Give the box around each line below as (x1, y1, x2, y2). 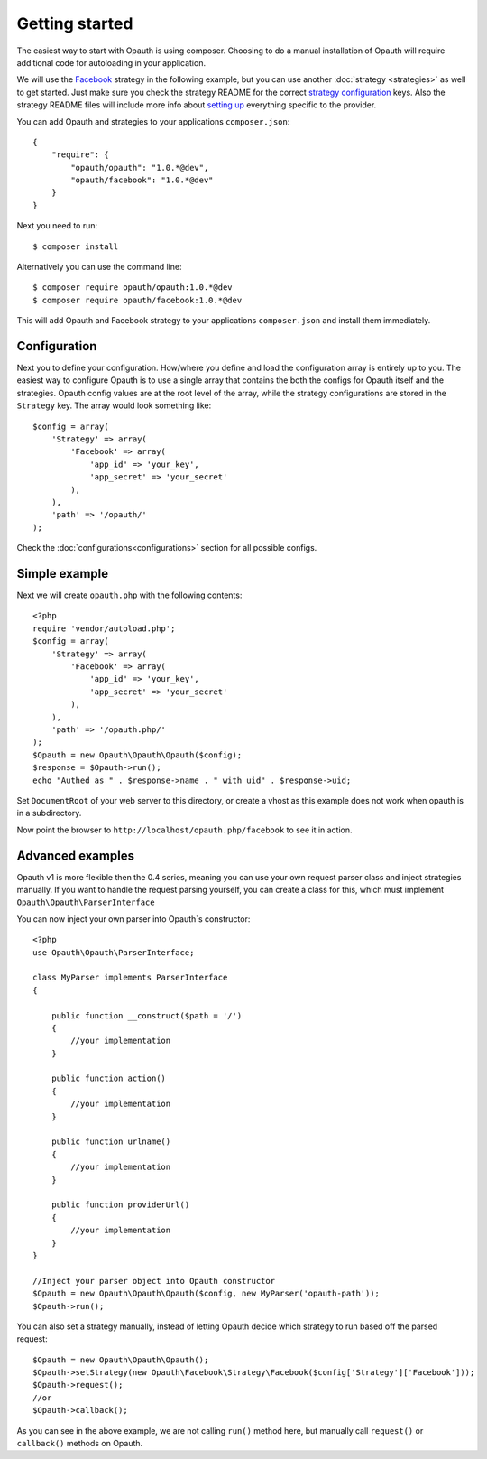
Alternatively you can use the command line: (16, 262, 182, 273)
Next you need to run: (16, 220, 98, 231)
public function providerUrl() (51, 1200, 190, 1210)
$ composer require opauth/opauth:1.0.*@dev (32, 283, 234, 293)
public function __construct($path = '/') (51, 1010, 243, 1020)
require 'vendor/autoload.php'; (32, 623, 176, 634)
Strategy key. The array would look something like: (16, 400, 212, 411)
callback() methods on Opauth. (16, 1438, 143, 1449)
